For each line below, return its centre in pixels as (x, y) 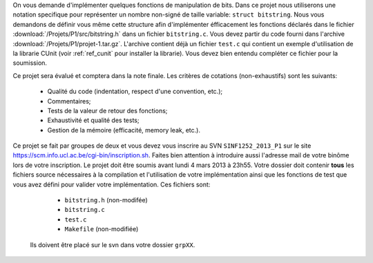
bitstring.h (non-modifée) (106, 200)
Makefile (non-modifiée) (102, 229)
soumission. (30, 63)
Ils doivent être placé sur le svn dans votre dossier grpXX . (113, 244)
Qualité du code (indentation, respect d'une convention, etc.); (135, 91)
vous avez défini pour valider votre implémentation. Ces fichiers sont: (112, 184)
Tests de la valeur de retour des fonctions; (107, 110)
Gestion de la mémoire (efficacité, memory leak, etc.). (124, 130)
